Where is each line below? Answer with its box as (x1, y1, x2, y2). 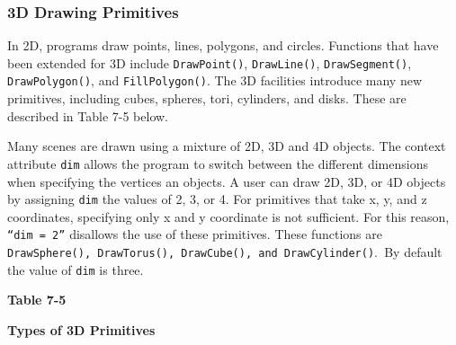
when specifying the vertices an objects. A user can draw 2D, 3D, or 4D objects (7, 172, 446, 190)
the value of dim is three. (7, 260, 144, 279)
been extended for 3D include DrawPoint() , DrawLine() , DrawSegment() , (7, 53, 412, 72)
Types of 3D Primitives (7, 320, 156, 339)
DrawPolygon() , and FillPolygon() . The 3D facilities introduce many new (7, 71, 423, 90)
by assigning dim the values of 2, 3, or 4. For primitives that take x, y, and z (7, 190, 427, 208)
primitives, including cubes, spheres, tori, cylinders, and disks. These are (7, 89, 407, 108)
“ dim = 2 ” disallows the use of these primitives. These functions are (7, 225, 382, 243)
